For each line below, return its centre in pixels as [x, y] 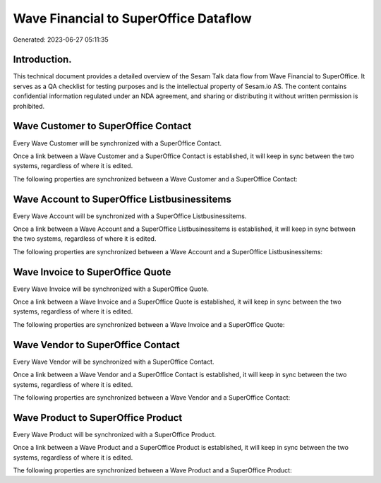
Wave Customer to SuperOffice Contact [102, 126]
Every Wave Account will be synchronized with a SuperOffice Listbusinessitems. [130, 216]
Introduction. [42, 60]
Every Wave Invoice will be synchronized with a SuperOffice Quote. [111, 289]
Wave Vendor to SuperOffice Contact [96, 345]
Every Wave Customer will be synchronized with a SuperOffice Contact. [117, 143]
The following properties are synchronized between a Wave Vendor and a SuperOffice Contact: [152, 397]
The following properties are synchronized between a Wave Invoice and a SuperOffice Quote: [149, 324]
